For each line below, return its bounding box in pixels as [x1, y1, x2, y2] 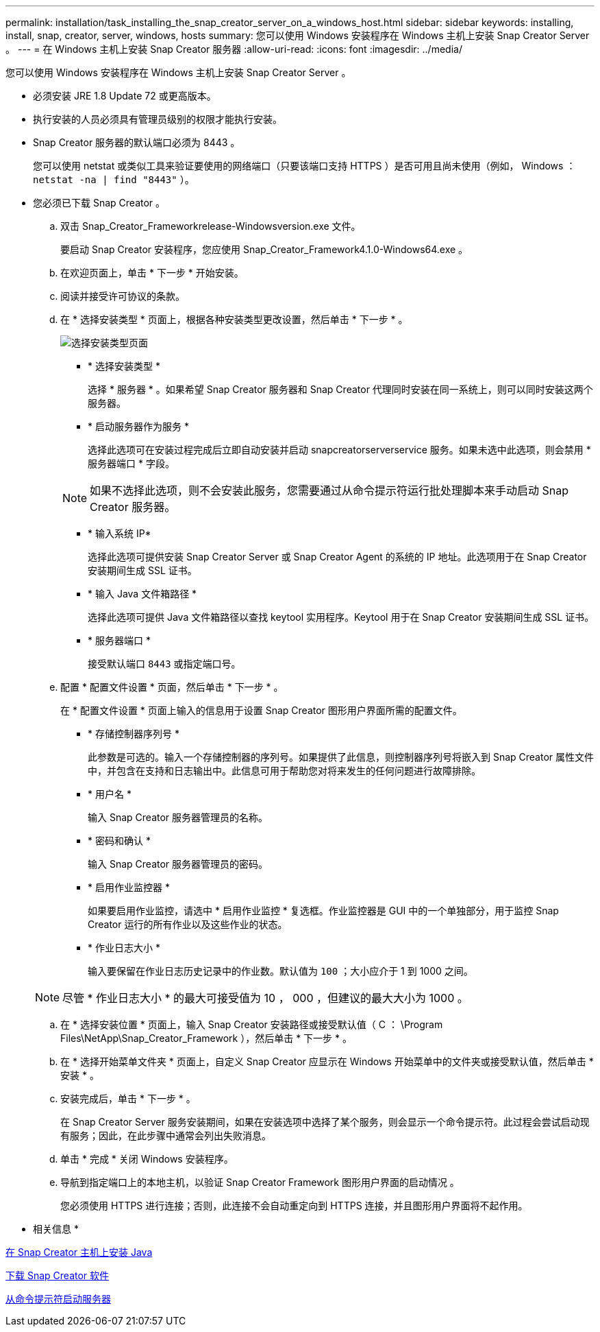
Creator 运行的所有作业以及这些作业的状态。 [88, 918, 288, 930]
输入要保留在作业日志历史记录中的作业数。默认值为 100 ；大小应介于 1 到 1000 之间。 [88, 965, 473, 977]
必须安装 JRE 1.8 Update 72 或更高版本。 [33, 90, 216, 102]
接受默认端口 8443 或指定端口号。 [88, 658, 241, 669]
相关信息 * [33, 1223, 79, 1235]
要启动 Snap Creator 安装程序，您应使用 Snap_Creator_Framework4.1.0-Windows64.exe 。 [60, 243, 468, 255]
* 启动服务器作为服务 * [88, 420, 189, 432]
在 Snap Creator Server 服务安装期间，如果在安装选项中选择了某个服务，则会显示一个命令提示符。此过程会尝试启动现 [60, 1116, 590, 1128]
